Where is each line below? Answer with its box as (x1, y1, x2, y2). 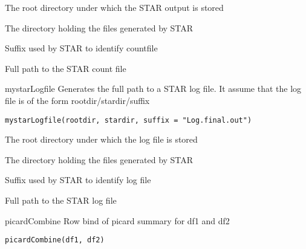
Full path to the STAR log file (5, 194, 117, 206)
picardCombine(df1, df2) (5, 236, 105, 245)
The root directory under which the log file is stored (5, 133, 198, 146)
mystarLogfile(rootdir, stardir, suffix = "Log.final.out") (5, 115, 252, 124)
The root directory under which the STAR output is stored (5, 1, 224, 13)
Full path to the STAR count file (5, 62, 126, 74)
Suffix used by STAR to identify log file (5, 173, 151, 186)
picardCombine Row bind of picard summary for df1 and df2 (5, 214, 230, 227)
